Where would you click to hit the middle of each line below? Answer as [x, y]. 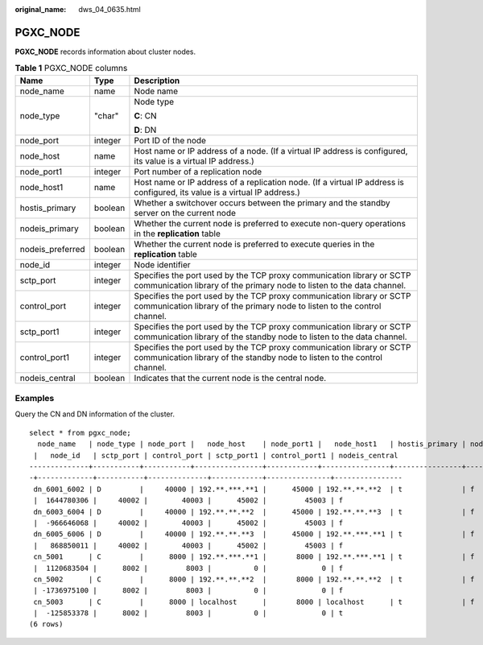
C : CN [145, 115]
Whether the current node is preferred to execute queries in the [254, 244]
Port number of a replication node [198, 172]
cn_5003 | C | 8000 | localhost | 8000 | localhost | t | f [254, 602]
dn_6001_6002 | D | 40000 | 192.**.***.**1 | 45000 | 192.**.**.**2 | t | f [254, 489]
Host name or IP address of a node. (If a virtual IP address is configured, [271, 151]
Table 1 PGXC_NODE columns [71, 68]
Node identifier [162, 264]
